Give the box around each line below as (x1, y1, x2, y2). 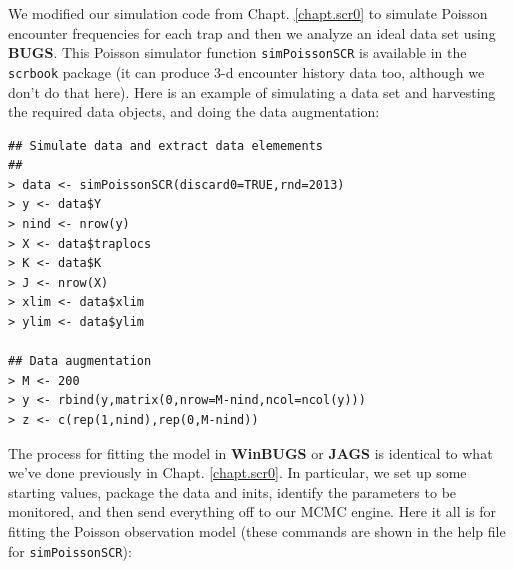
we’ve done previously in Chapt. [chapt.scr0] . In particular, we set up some (8, 462, 467, 483)
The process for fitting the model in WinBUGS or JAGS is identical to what (8, 442, 493, 463)
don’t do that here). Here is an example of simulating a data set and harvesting (8, 81, 496, 102)
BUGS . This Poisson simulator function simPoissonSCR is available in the (8, 42, 467, 63)
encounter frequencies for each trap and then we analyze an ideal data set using (8, 22, 496, 43)
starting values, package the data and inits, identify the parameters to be (8, 481, 457, 502)
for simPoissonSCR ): (8, 540, 132, 561)
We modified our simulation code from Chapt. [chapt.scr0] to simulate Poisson (8, 3, 488, 23)
